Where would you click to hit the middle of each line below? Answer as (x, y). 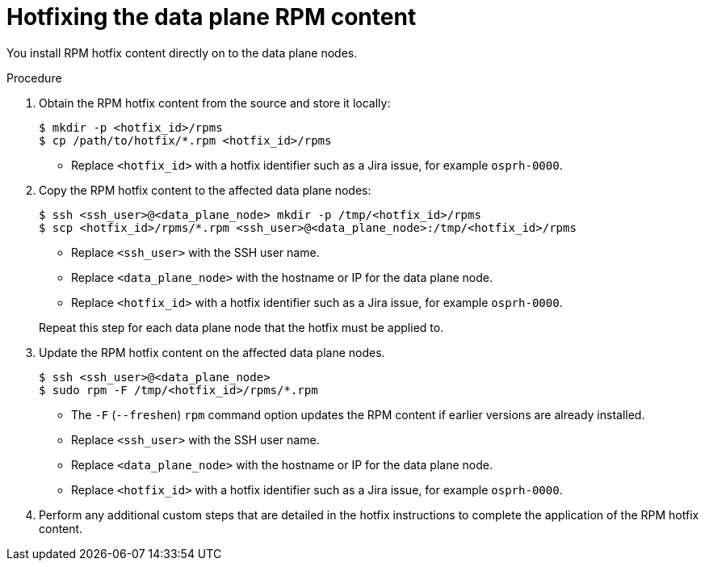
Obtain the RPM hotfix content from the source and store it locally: (215, 103)
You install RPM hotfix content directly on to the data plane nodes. (182, 52)
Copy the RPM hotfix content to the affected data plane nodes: (205, 190)
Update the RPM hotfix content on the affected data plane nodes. (212, 352)
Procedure (34, 78)
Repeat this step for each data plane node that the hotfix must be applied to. (241, 327)
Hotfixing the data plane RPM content (212, 17)
